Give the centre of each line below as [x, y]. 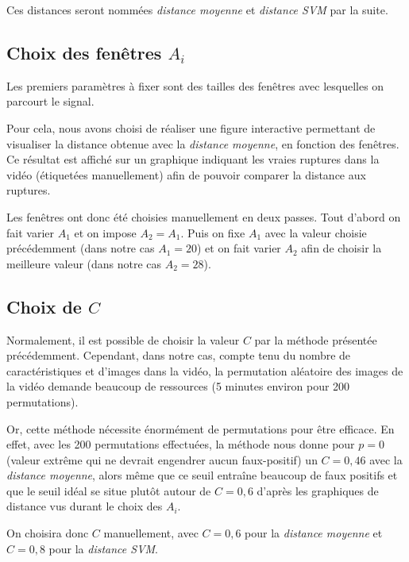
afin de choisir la [341, 248]
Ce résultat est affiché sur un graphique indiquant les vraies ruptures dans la [193, 159]
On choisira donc [48, 533]
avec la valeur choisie [316, 232]
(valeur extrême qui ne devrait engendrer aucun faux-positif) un [162, 459]
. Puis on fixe [213, 232]
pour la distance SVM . [103, 548]
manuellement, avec [151, 533]
